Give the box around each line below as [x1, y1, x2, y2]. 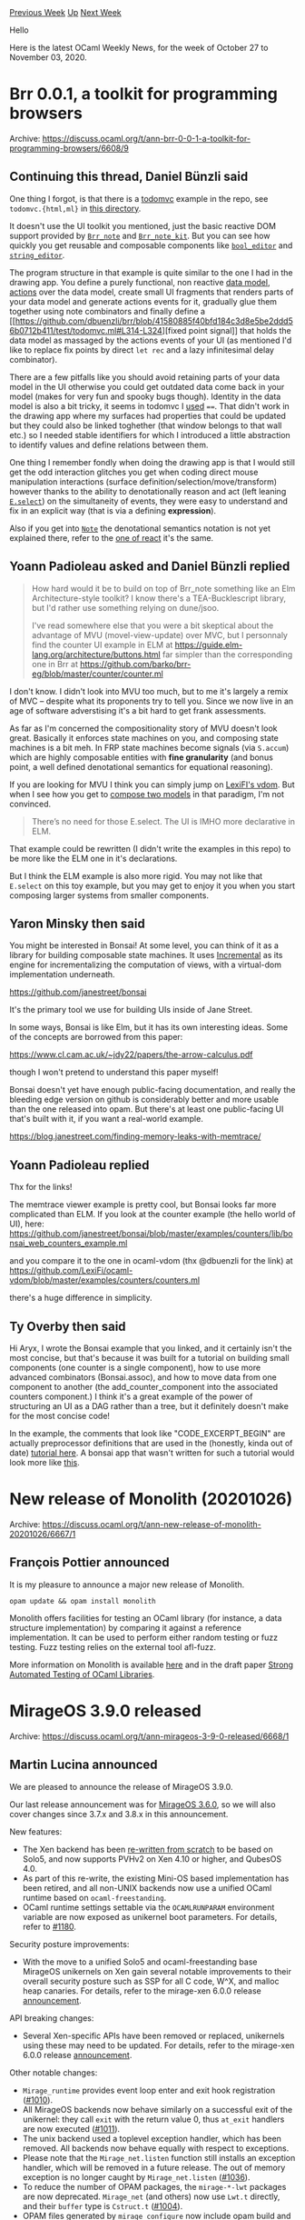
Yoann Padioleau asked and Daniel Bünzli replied [9, 559, 290, 575]
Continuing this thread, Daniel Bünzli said [9, 169, 249, 185]
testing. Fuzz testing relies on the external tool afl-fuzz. [9, 1641, 216, 1652]
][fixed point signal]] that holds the [162, 325, 292, 335]
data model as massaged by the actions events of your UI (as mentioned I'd [9, 335, 292, 345]
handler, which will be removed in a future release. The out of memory [22, 2162, 286, 2173]
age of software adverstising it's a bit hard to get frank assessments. [9, 705, 267, 715]
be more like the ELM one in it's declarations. [9, 853, 178, 864]
